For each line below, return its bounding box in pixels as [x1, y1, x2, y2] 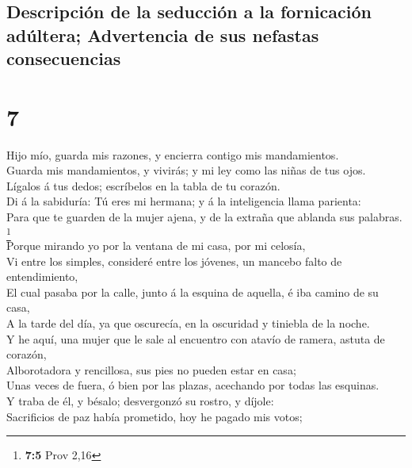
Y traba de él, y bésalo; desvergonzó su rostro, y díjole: [6, 392, 274, 409]
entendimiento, [6, 268, 78, 285]
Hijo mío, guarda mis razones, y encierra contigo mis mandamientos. [6, 146, 339, 163]
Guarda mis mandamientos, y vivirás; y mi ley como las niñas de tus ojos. [6, 162, 366, 178]
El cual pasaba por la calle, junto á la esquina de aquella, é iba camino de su [6, 283, 379, 300]
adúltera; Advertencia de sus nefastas [6, 22, 319, 47]
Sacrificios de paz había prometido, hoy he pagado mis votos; [6, 408, 303, 424]
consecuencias [6, 46, 121, 71]
